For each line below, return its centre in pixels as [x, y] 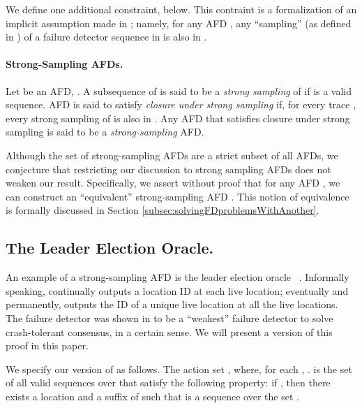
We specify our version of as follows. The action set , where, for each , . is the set [179, 369]
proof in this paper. [47, 345]
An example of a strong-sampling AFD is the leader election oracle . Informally [178, 277]
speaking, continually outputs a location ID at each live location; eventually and [177, 290]
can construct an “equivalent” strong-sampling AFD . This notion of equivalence [178, 196]
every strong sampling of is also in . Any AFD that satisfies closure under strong [178, 118]
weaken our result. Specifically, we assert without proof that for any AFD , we [173, 183]
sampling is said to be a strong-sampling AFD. [105, 132]
